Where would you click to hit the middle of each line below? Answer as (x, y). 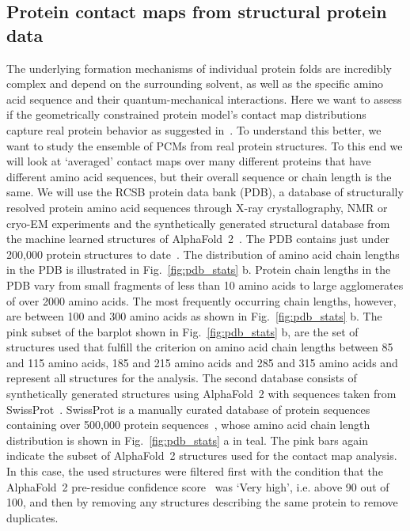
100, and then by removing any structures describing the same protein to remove (202, 502)
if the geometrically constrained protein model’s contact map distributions (186, 114)
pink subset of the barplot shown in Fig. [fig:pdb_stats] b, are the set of (182, 331)
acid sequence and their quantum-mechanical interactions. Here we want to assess (204, 99)
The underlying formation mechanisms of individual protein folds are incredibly (199, 68)
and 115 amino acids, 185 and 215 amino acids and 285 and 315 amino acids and (202, 362)
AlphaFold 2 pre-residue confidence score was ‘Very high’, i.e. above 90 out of (198, 486)
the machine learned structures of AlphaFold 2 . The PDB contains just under (198, 239)
